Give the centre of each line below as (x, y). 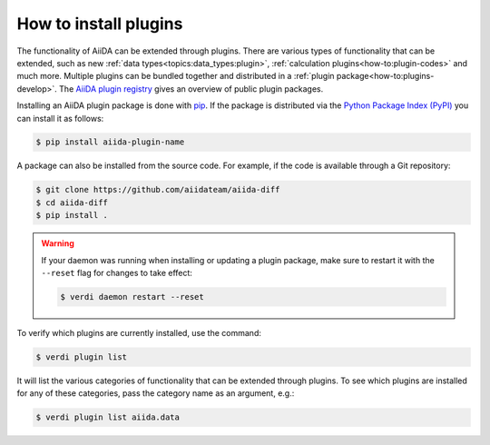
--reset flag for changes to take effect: (117, 273)
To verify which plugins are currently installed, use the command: (139, 332)
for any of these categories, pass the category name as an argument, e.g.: (156, 393)
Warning (58, 243)
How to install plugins (100, 24)
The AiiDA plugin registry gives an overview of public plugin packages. (191, 89)
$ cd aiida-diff (72, 203)
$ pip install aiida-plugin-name (110, 142)
